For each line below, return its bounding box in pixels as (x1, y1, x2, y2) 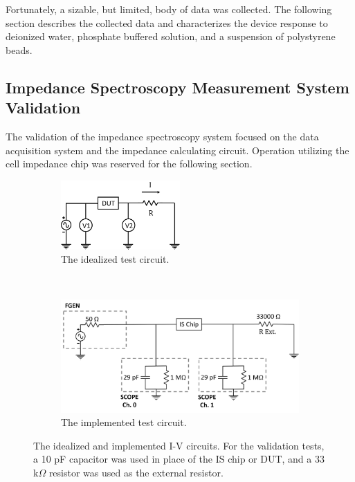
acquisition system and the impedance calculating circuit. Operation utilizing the (6, 142, 349, 157)
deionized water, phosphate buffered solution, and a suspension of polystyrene (6, 29, 336, 44)
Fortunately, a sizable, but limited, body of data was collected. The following (6, 2, 332, 16)
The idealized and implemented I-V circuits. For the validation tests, (33, 438, 325, 452)
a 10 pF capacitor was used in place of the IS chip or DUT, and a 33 (33, 452, 325, 466)
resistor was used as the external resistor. (48, 465, 224, 479)
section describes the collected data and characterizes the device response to (6, 15, 328, 30)
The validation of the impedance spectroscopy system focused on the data (6, 129, 319, 143)
